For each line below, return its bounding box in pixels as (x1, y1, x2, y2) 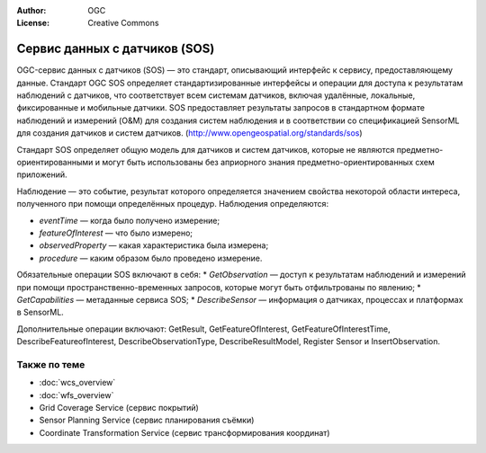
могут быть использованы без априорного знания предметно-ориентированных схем (102, 157, 436, 168)
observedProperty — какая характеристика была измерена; (39, 240, 269, 251)
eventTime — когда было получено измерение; (39, 215, 220, 226)
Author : (16, 5, 47, 15)
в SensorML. (16, 306, 65, 318)
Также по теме (16, 358, 85, 370)
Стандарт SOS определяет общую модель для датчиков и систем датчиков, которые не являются (16, 144, 395, 155)
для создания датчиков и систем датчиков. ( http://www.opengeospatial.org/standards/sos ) (16, 128, 364, 138)
